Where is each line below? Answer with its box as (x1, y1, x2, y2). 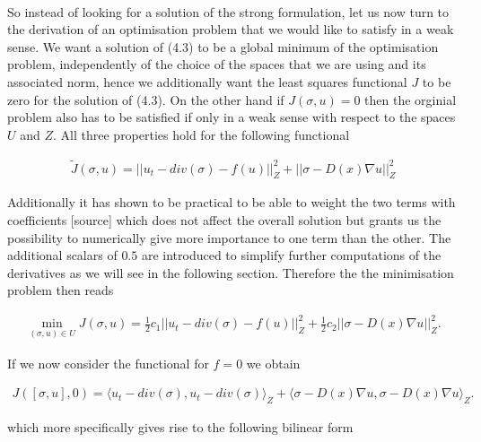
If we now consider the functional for (7, 353, 209, 372)
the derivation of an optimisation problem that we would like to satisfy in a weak (7, 20, 454, 39)
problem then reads (7, 281, 114, 299)
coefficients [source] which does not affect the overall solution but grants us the (7, 210, 442, 229)
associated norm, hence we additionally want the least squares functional (7, 72, 407, 91)
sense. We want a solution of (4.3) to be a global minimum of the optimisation (7, 37, 439, 56)
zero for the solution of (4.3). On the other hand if (7, 90, 284, 108)
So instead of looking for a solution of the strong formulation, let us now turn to (7, 2, 450, 21)
